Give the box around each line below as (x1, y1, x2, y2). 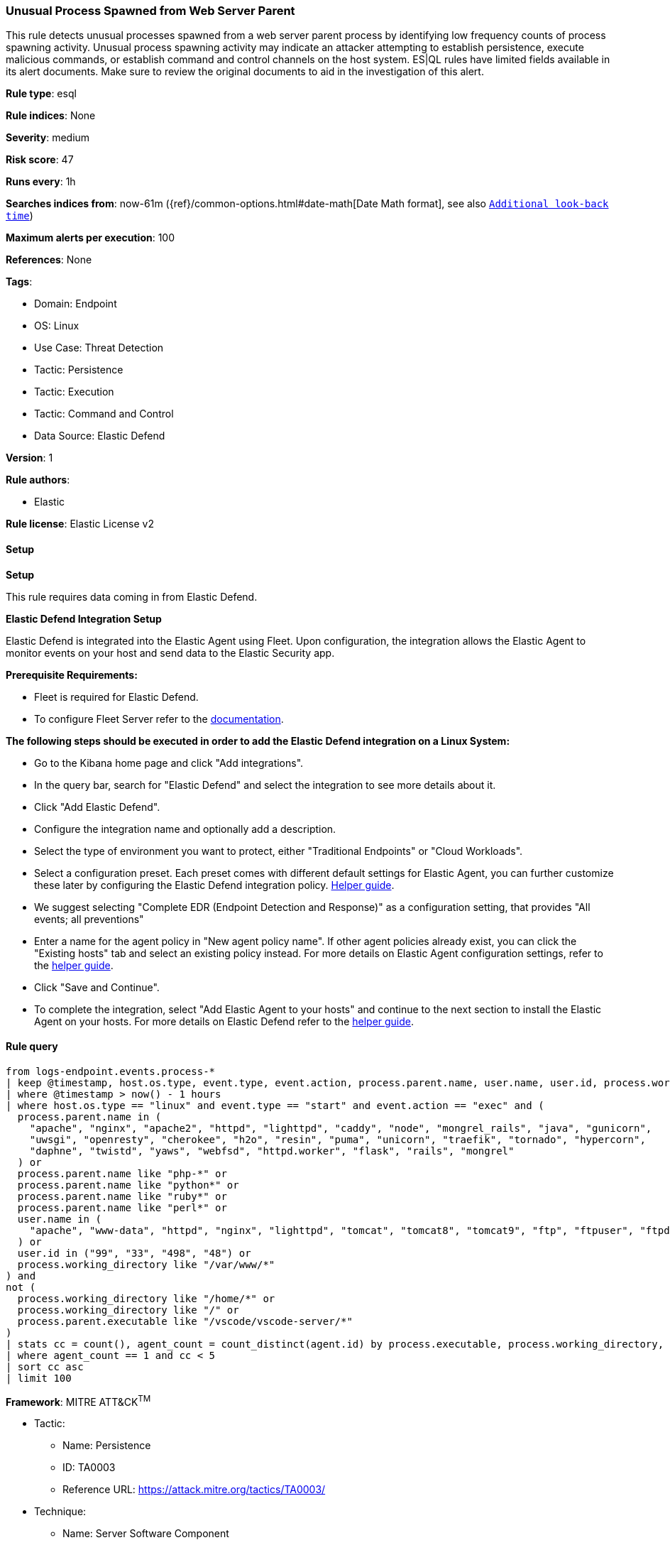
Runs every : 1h (6, 175, 76, 188)
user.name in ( (17, 1213, 101, 1225)
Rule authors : (6, 474, 70, 486)
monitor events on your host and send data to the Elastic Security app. (6, 646, 335, 659)
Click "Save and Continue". (34, 981, 160, 993)
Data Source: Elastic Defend (34, 430, 165, 442)
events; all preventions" (34, 912, 144, 925)
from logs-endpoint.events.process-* (6, 1065, 216, 1077)
